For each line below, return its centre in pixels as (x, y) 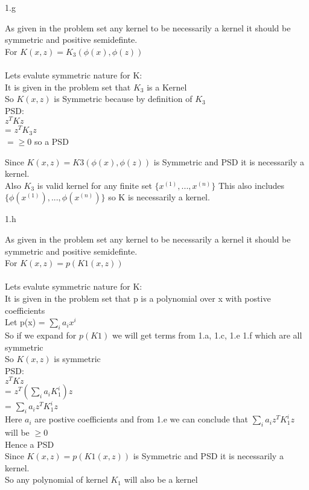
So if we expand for (41, 335)
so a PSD (51, 142)
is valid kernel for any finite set (94, 185)
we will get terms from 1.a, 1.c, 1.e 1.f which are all (207, 335)
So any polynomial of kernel (56, 479)
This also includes (251, 185)
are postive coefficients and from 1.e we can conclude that (142, 419)
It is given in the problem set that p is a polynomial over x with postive (138, 298)
